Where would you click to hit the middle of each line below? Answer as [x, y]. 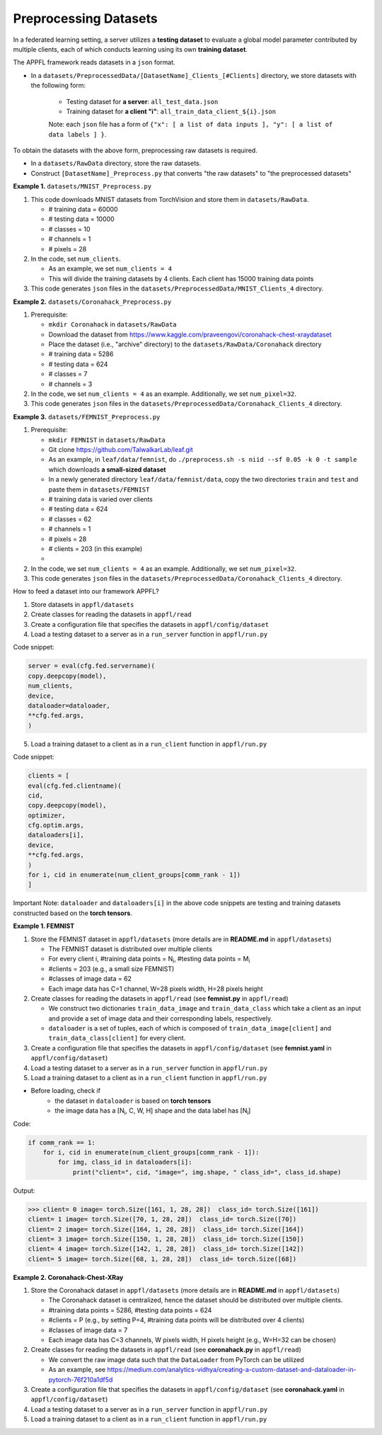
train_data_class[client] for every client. [117, 1038]
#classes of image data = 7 [88, 1330]
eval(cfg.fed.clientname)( [75, 785]
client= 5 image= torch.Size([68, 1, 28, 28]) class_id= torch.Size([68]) [162, 1259]
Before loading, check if [65, 1091]
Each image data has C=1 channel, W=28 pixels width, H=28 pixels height [156, 989]
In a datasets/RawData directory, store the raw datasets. [116, 164]
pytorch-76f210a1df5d [81, 1379]
